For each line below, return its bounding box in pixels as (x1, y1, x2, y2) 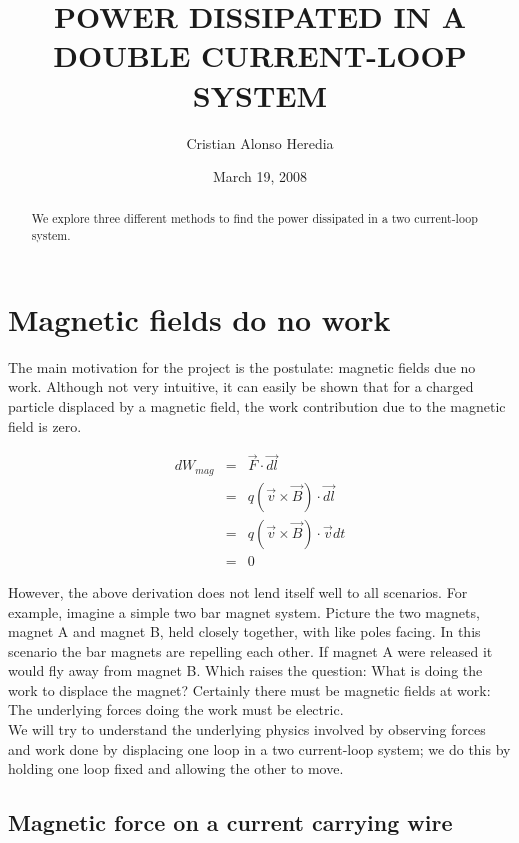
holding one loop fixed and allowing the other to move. (8, 758, 344, 779)
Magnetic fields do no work (8, 298, 391, 339)
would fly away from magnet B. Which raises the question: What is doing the (8, 660, 483, 681)
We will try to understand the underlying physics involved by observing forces (8, 719, 486, 740)
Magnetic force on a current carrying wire (8, 807, 453, 838)
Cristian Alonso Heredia (186, 132, 334, 153)
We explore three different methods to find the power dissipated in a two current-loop (31, 210, 478, 227)
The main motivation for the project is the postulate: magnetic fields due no (8, 356, 476, 377)
